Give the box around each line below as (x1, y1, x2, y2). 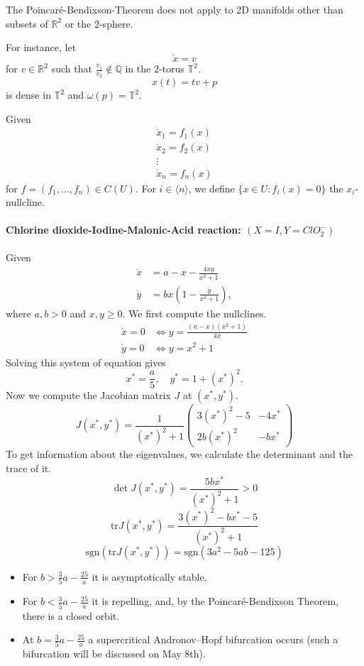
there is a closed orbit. (22, 608, 120, 623)
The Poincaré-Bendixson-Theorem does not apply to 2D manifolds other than (6, 2, 343, 16)
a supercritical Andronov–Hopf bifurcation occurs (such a (88, 632, 338, 647)
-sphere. (99, 16, 133, 31)
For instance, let (6, 40, 77, 55)
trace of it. (6, 460, 52, 475)
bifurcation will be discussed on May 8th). (22, 646, 206, 661)
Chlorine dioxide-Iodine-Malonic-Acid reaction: (6, 222, 241, 237)
